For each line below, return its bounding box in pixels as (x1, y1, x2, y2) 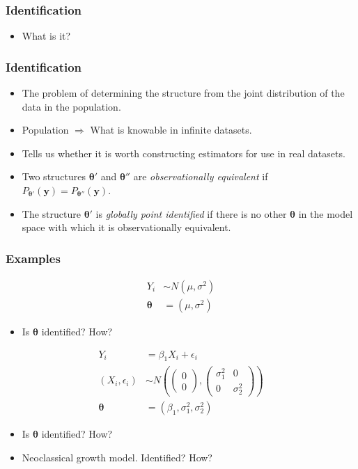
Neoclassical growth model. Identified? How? (22, 450, 212, 464)
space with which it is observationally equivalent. (22, 220, 231, 234)
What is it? (22, 29, 71, 43)
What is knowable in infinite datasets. (90, 122, 252, 137)
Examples (6, 249, 61, 267)
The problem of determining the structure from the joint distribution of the (22, 86, 345, 100)
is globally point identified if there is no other (95, 206, 287, 221)
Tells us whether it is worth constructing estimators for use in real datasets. (22, 145, 345, 160)
